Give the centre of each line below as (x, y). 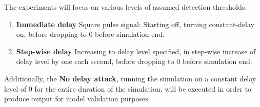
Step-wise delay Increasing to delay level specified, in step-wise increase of (136, 51)
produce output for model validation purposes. (77, 99)
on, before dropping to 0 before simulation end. (90, 34)
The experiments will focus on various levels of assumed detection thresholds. (126, 7)
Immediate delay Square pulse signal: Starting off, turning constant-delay (135, 24)
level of (15, 88)
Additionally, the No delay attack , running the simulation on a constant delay (130, 78)
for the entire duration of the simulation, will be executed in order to (143, 88)
